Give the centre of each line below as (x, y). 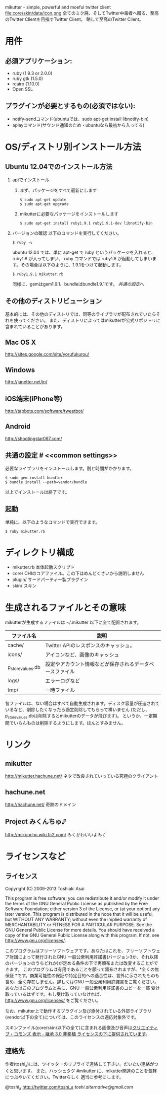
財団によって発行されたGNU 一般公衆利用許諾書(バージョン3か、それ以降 (84, 957)
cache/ (16, 645)
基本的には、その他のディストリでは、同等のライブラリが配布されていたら (81, 314)
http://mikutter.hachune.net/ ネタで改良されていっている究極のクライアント (82, 776)
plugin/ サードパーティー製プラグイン (50, 580)
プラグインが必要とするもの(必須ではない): (70, 106)
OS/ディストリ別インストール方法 (73, 147)
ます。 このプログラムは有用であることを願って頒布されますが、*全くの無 (84, 969)
